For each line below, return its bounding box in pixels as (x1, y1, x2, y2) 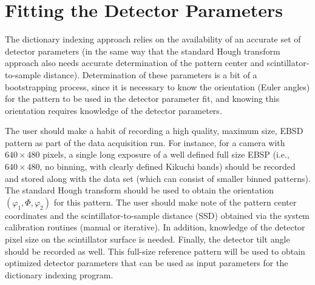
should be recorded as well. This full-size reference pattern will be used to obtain (5, 244, 305, 257)
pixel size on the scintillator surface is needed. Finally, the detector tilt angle (5, 233, 290, 246)
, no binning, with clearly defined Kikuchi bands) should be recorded (39, 160, 296, 173)
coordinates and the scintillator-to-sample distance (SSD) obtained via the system (5, 209, 310, 221)
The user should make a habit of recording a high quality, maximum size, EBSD (5, 124, 303, 137)
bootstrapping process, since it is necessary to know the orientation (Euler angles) (5, 80, 310, 93)
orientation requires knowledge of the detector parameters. (5, 104, 222, 116)
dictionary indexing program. (5, 268, 113, 281)
